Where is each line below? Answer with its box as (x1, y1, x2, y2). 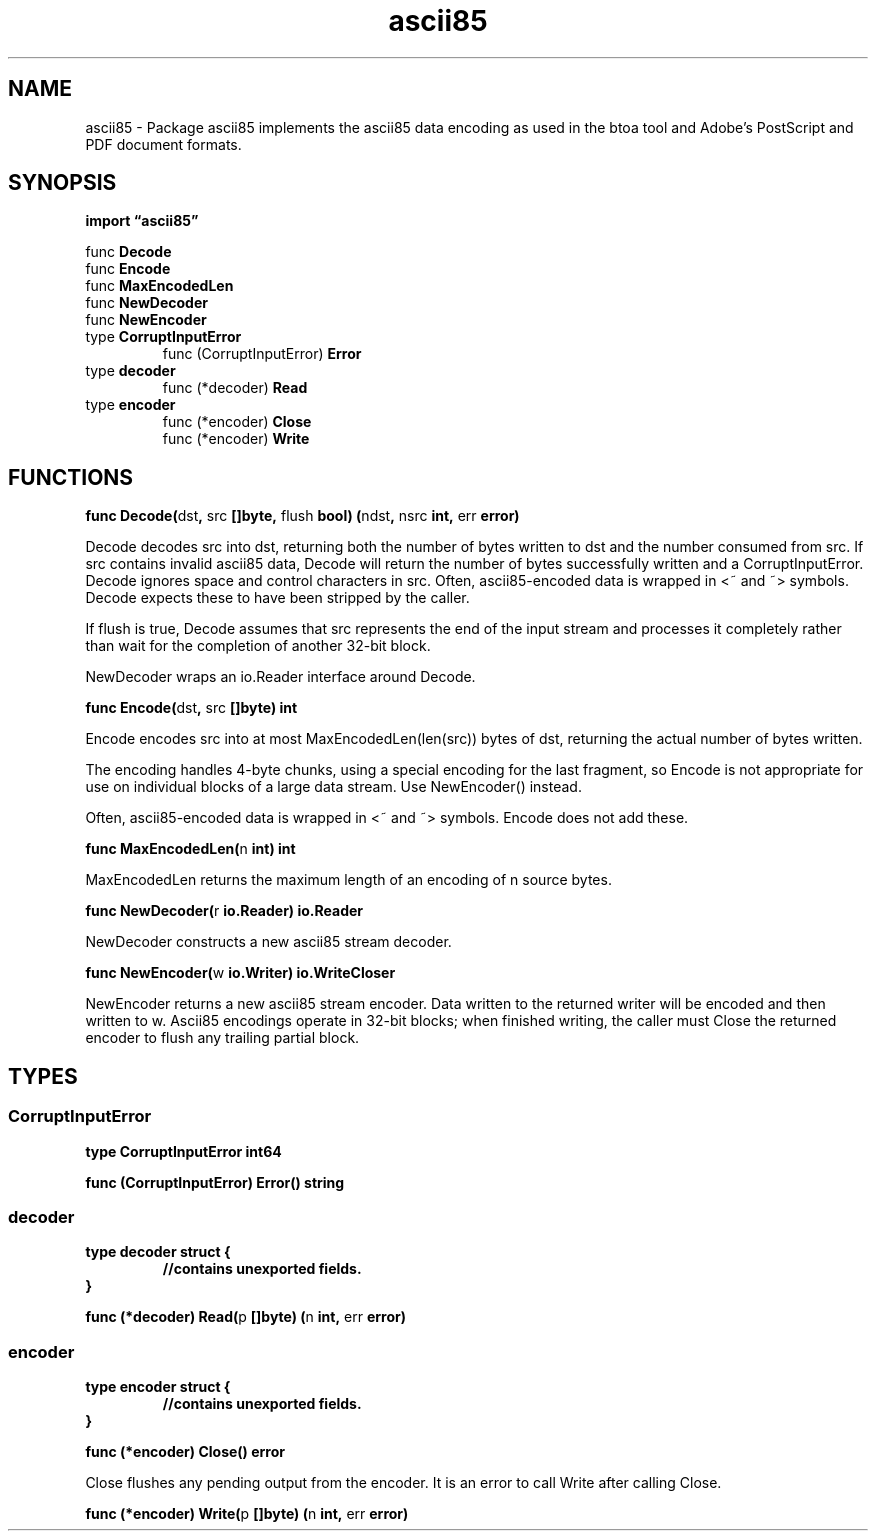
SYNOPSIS (8, 170, 117, 196)
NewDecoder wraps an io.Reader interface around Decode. (85, 668, 476, 686)
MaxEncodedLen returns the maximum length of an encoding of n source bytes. (85, 871, 612, 889)
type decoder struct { (85, 1243, 231, 1261)
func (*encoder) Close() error (85, 1443, 285, 1460)
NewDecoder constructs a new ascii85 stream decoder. (85, 933, 452, 951)
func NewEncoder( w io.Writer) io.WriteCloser (85, 964, 396, 982)
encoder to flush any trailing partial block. (85, 1029, 360, 1047)
